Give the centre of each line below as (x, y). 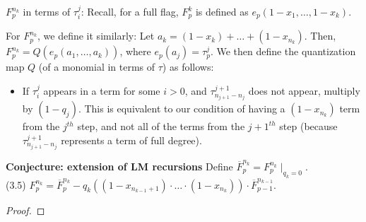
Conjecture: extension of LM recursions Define (119, 166)
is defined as (222, 11)
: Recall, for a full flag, (130, 11)
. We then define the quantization (283, 51)
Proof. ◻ (25, 210)
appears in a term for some (102, 91)
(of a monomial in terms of (97, 67)
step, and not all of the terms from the (161, 126)
